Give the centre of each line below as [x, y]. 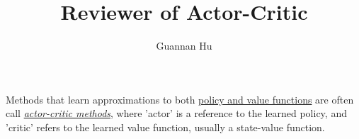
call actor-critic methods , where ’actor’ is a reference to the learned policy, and [176, 113]
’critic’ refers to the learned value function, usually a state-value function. [165, 127]
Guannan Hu [184, 46]
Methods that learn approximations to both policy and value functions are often [180, 99]
